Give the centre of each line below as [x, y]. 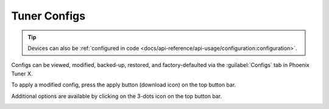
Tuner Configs [48, 16]
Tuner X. [22, 74]
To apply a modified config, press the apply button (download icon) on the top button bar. [124, 85]
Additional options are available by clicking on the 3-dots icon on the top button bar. [117, 96]
